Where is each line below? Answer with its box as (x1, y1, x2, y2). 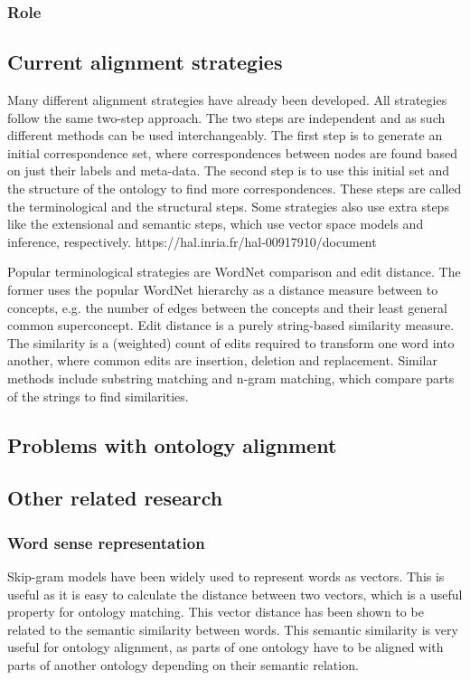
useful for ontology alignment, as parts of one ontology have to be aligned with (7, 637, 444, 656)
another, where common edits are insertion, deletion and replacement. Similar (7, 351, 437, 370)
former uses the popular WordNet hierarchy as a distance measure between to (7, 279, 438, 298)
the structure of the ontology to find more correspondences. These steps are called (7, 179, 462, 198)
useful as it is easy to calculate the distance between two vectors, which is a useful (7, 584, 463, 603)
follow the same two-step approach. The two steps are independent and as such (7, 108, 446, 127)
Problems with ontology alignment (7, 430, 337, 458)
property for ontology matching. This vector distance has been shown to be (7, 602, 424, 621)
